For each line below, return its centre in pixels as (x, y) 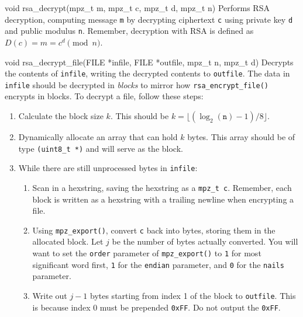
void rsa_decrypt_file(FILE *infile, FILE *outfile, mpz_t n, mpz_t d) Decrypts (149, 62)
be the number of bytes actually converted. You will (205, 241)
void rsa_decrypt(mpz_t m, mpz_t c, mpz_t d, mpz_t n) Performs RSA (137, 8)
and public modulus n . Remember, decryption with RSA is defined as (129, 31)
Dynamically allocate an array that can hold (98, 137)
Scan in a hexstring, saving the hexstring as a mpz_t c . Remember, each (162, 187)
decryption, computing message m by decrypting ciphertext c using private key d (149, 19)
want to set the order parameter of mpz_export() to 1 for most (147, 253)
